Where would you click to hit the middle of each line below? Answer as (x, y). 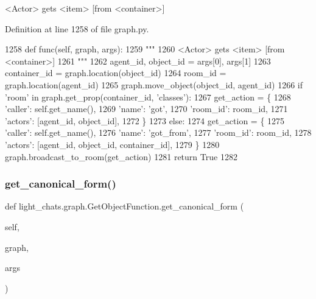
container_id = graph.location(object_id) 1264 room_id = (116, 73)
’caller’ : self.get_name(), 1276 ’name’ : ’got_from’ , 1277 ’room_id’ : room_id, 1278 (158, 132)
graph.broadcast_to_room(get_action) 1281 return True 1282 (121, 156)
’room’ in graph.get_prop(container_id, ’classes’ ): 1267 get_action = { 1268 (148, 97)
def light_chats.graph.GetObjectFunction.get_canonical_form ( (125, 206)
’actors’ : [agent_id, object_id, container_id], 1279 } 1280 (112, 144)
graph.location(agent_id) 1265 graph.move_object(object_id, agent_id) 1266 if (154, 84)
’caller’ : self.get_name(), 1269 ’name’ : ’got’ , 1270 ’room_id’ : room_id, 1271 (146, 109)
